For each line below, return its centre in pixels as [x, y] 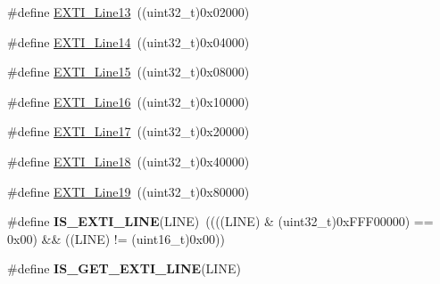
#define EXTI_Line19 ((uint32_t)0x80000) [129, 191]
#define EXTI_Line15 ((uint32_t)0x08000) [129, 72]
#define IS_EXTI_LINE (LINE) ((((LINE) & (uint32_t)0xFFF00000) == [220, 221]
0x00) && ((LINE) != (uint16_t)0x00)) [116, 238]
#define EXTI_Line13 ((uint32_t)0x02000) [129, 12]
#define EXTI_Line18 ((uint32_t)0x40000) [129, 161]
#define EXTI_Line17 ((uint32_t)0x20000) [129, 131]
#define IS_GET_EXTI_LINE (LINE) [124, 268]
